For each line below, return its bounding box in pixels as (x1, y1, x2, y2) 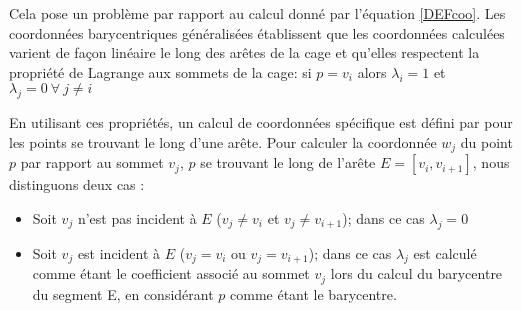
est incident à (77, 242, 161, 263)
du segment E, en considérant (32, 283, 214, 304)
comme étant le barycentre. (230, 283, 397, 304)
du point (460, 131, 513, 152)
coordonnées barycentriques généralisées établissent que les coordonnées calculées (9, 22, 505, 43)
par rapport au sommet (20, 152, 164, 173)
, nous (472, 152, 510, 173)
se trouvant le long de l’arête (200, 152, 376, 173)
